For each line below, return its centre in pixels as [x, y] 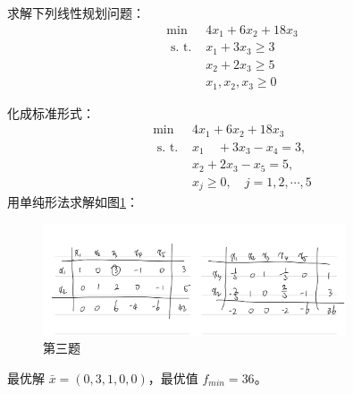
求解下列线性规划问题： [76, 13]
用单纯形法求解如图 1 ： [73, 202]
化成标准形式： [51, 112]
